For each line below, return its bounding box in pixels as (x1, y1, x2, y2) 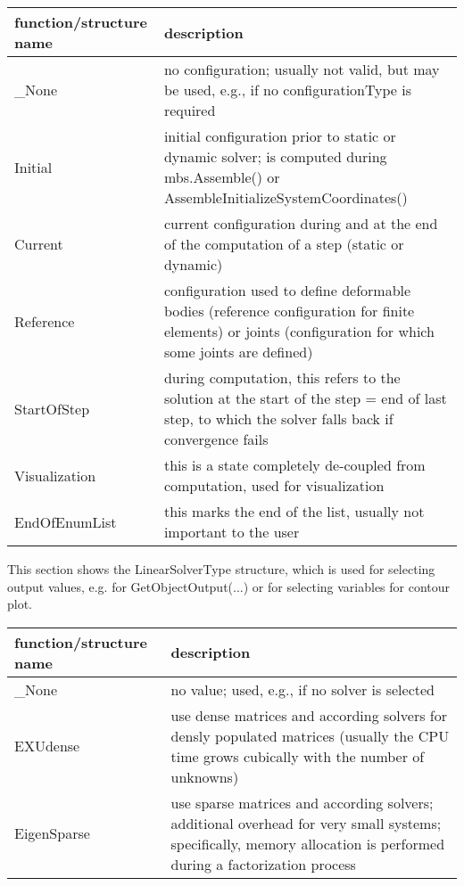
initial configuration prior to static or (163, 126, 396, 146)
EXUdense (14, 735, 80, 757)
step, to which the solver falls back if (163, 408, 394, 429)
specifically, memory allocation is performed (170, 833, 445, 854)
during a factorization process (170, 853, 356, 874)
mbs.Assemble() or (163, 167, 280, 187)
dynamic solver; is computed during (163, 146, 387, 167)
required (163, 100, 216, 120)
